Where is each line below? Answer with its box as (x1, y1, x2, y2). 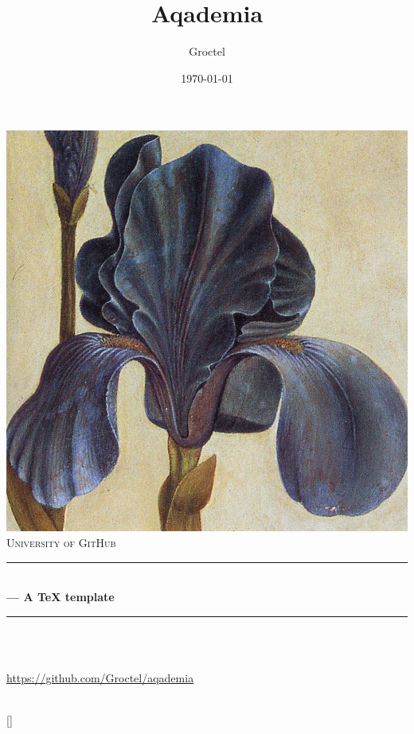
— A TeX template (6, 588, 115, 605)
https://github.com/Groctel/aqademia (6, 669, 194, 685)
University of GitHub (6, 534, 116, 550)
